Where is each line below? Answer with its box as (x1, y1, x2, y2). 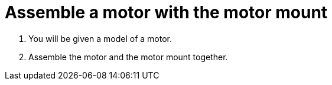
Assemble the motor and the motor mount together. (28, 51, 228, 62)
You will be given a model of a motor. (28, 33, 172, 44)
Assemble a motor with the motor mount (5, 2, 328, 22)
